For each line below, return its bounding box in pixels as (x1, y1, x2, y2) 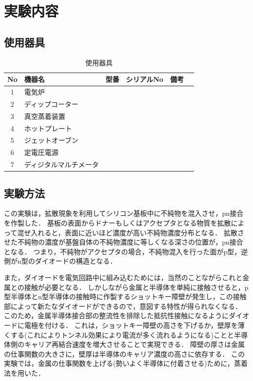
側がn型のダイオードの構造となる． (4, 256, 117, 266)
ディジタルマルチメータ (24, 159, 99, 170)
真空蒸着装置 (24, 111, 65, 121)
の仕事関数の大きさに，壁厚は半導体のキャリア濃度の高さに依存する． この (4, 348, 245, 359)
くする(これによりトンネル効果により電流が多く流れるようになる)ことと (4, 329, 234, 340)
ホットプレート (24, 123, 72, 133)
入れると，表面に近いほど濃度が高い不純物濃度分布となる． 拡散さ (31, 227, 244, 237)
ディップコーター (24, 98, 78, 109)
